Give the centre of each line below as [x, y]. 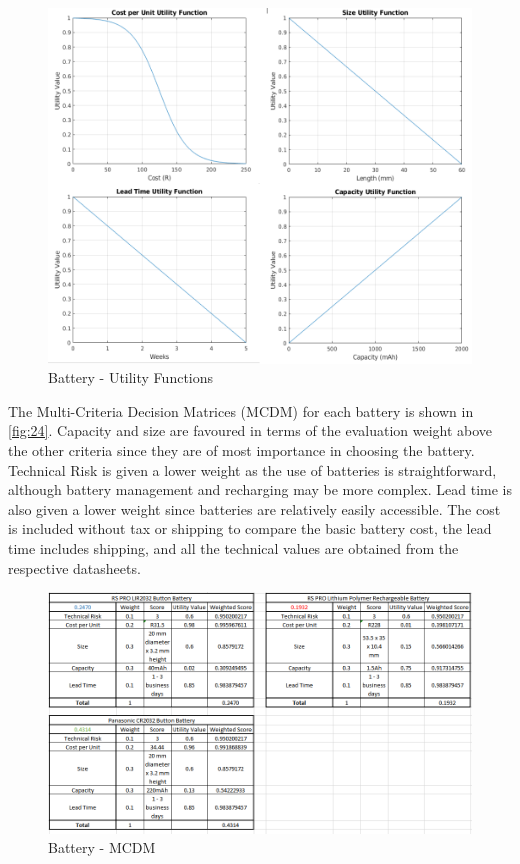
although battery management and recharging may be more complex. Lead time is [260, 489]
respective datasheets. [74, 567]
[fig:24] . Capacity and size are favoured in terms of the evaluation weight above [250, 430]
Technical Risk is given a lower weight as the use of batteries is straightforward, [252, 469]
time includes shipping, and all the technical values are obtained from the [233, 547]
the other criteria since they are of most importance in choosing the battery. [241, 449]
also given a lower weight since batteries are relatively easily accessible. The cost [254, 508]
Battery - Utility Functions [131, 377]
